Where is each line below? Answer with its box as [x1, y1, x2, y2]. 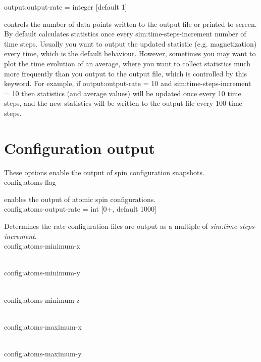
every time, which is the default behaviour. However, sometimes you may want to [4, 48, 256, 59]
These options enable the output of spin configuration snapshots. [4, 167, 204, 177]
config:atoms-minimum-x [4, 240, 80, 251]
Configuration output [4, 137, 155, 158]
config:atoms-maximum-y [4, 348, 82, 358]
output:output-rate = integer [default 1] [4, 2, 127, 12]
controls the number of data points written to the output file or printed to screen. [4, 18, 257, 29]
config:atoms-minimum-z [4, 294, 80, 305]
